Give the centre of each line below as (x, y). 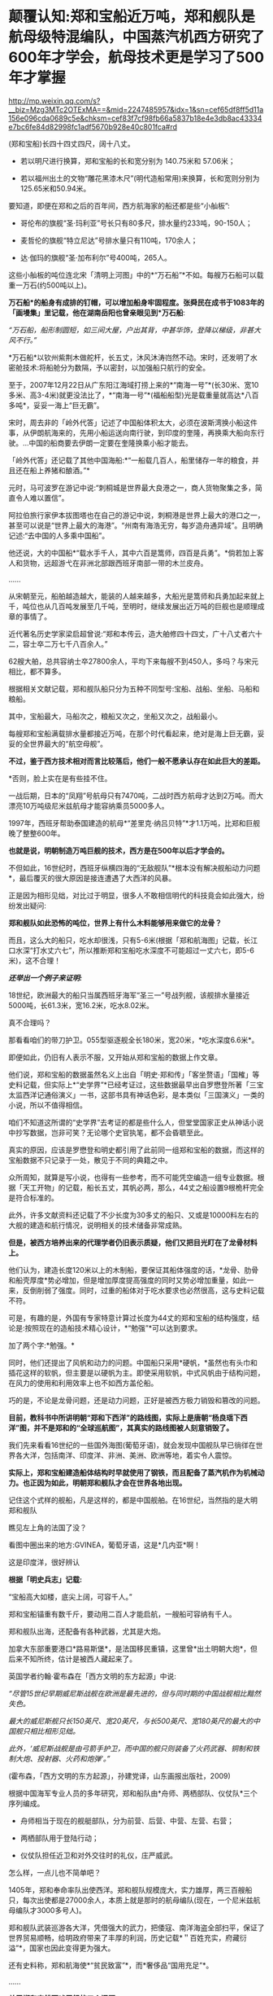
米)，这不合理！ (35, 960)
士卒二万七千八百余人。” (69, 643)
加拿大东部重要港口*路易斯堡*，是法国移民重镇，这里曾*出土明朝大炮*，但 (133, 1648)
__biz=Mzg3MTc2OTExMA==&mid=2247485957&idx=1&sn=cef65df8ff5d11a (136, 109)
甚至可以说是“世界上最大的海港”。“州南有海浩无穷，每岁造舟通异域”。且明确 (136, 525)
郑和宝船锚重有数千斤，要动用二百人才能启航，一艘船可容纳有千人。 (122, 1614)
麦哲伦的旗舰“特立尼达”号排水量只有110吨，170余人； (109, 240)
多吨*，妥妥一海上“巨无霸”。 (56, 405)
